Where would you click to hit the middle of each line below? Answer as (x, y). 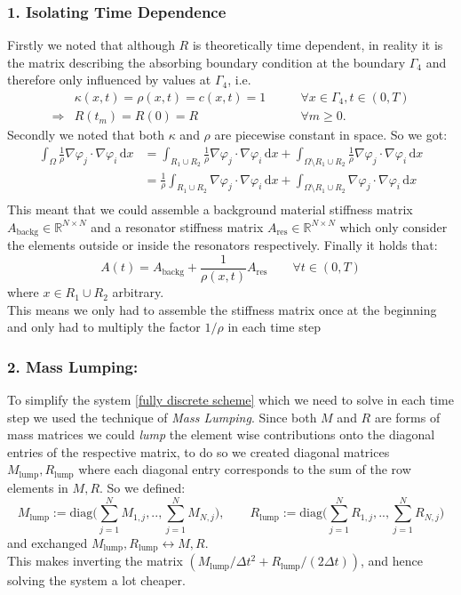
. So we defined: (143, 487)
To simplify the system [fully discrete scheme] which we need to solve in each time (230, 400)
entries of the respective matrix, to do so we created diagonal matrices (199, 451)
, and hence (392, 561)
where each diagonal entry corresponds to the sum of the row (245, 469)
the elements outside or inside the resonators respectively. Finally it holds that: (223, 245)
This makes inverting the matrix (95, 561)
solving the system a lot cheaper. (96, 580)
